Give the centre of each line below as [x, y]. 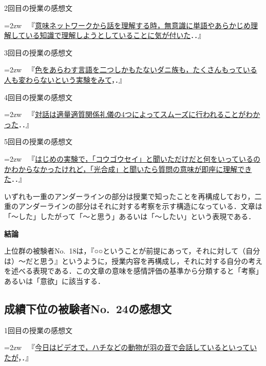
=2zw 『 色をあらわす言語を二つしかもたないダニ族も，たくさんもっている [131, 70]
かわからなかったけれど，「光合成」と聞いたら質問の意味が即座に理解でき [128, 169]
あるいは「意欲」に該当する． [54, 281]
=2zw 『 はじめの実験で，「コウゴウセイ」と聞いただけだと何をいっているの [132, 158]
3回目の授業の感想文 [38, 52]
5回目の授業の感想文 [38, 141]
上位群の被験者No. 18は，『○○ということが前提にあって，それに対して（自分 [132, 251]
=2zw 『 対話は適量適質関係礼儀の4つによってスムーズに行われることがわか [132, 114]
